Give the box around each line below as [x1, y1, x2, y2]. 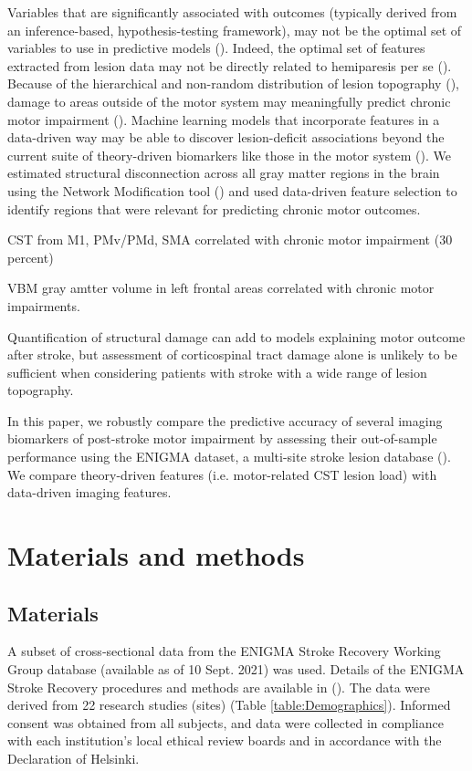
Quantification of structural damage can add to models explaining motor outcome [7, 327, 466, 346]
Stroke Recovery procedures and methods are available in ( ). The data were [7, 677, 430, 696]
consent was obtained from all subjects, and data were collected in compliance [7, 713, 444, 732]
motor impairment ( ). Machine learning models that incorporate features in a [7, 109, 440, 129]
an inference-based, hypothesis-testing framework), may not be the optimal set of [7, 20, 462, 39]
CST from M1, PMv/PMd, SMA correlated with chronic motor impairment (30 [7, 230, 453, 249]
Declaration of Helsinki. [7, 748, 140, 767]
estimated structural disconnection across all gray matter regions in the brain [7, 163, 440, 182]
